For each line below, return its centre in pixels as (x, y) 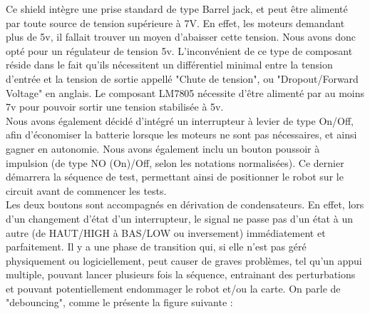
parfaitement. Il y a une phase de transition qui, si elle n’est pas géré (156, 247)
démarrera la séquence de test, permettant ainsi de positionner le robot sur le (175, 177)
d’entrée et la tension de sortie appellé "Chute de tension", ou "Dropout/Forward (182, 78)
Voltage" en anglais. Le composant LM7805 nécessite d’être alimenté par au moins (185, 92)
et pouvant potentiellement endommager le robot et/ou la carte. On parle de (173, 288)
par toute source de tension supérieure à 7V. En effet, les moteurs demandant (175, 22)
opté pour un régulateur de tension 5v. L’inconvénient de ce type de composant (179, 50)
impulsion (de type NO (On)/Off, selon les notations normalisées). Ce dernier (175, 162)
